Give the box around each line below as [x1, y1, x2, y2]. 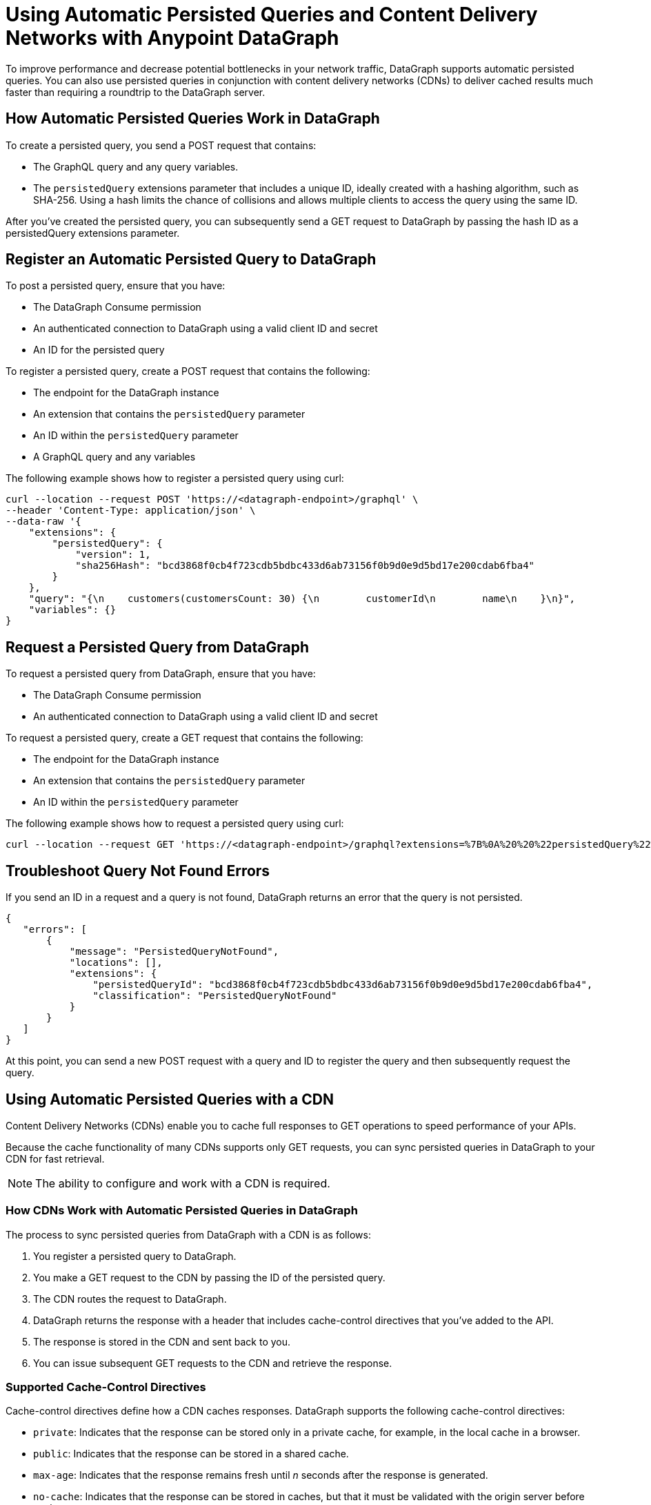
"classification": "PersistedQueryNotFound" [92, 990, 337, 1002]
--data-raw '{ [6, 516, 81, 527]
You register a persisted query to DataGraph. [33, 1250, 237, 1262]
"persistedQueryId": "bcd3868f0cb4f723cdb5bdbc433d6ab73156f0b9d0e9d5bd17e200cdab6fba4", [92, 979, 593, 991]
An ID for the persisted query [33, 344, 165, 356]
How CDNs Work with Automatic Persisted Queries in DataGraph [6, 1203, 358, 1218]
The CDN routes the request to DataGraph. [33, 1292, 227, 1305]
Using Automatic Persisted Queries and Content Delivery [6, 3, 538, 26]
